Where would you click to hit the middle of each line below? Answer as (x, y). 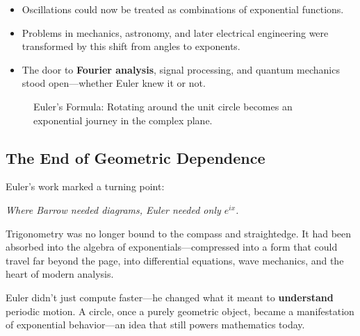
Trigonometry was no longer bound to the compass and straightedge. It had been (179, 233)
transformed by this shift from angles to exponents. (131, 46)
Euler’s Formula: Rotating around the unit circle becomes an (163, 106)
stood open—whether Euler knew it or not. (114, 83)
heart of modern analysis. (60, 274)
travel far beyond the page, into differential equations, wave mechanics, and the (175, 260)
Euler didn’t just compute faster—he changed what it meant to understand (170, 297)
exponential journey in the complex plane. (123, 120)
